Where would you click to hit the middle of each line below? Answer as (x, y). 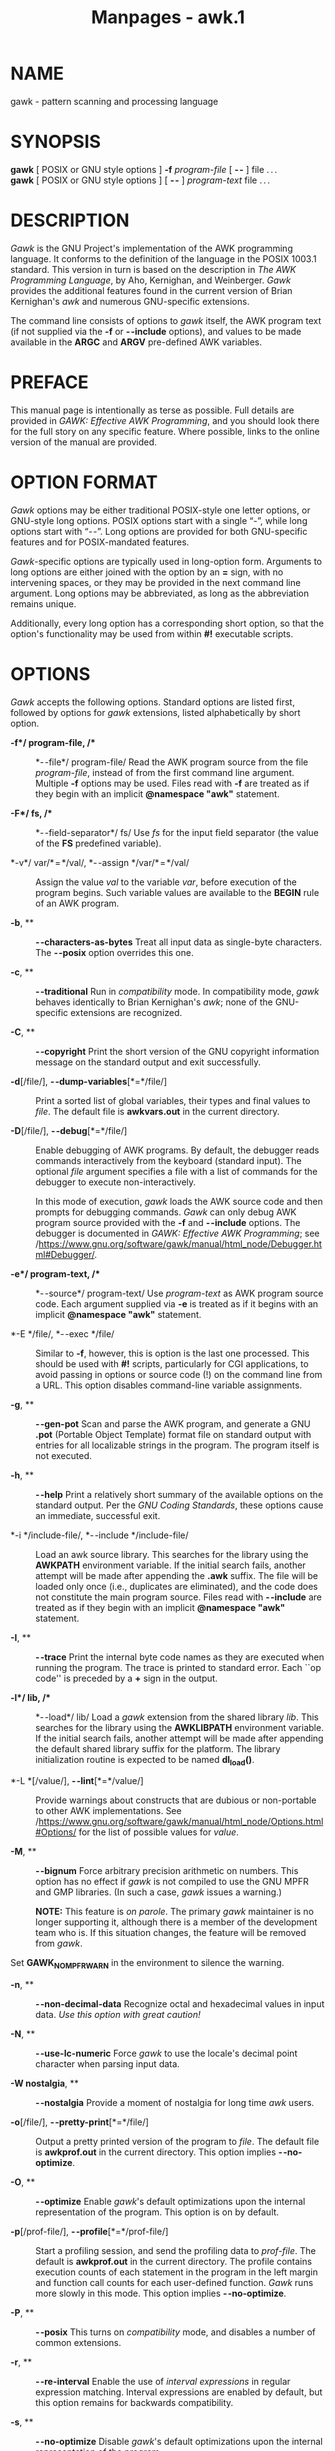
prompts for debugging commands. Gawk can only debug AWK (166, 1212)
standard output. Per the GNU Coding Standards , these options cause (179, 1505)
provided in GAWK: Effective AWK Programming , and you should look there (165, 420)
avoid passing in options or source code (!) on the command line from (179, 1374)
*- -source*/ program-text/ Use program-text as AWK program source (179, 1293)
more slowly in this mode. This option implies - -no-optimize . (161, 2293)
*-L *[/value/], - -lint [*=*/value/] (77, 1781)
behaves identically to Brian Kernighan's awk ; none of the (154, 1002)
